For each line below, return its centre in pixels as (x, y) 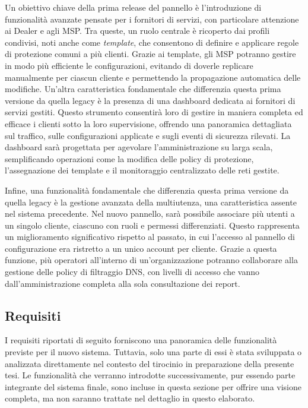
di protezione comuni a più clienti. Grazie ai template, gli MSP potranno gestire (150, 54)
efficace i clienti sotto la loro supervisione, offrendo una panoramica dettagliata (148, 123)
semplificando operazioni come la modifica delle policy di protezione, (129, 158)
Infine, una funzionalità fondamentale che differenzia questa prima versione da (147, 190)
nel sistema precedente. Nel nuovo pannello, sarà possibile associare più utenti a (150, 214)
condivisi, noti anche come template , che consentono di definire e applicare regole (152, 42)
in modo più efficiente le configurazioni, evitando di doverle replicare (129, 65)
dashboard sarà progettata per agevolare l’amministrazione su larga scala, (139, 147)
